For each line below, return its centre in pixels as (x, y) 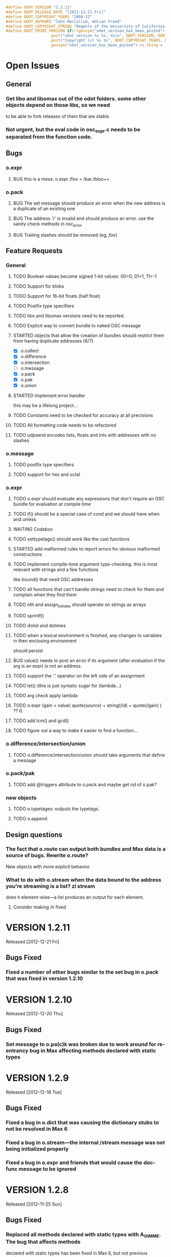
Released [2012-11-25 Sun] (34, 1204)
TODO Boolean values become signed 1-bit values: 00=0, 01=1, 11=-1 (85, 276)
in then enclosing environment (45, 641)
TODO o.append (30, 819)
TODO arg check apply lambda (45, 696)
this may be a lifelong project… (45, 405)
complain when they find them (45, 595)
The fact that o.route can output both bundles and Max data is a (86, 849)
